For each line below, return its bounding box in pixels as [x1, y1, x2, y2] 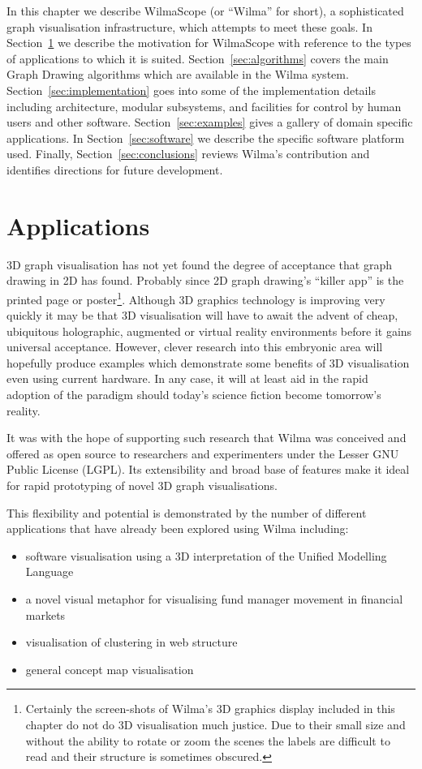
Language [25, 563, 74, 580]
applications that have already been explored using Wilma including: [6, 520, 349, 537]
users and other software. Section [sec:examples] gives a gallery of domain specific [6, 114, 413, 131]
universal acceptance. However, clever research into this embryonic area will [6, 338, 383, 355]
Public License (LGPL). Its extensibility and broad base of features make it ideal [6, 461, 410, 478]
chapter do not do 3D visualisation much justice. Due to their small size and [25, 715, 406, 732]
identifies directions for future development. [6, 161, 223, 178]
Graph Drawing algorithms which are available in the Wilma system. [6, 66, 349, 83]
